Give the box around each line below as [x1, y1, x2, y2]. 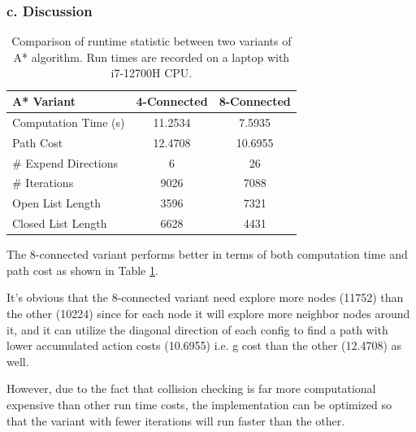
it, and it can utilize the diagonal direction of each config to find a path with [6, 321, 388, 338]
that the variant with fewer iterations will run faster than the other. [6, 412, 345, 429]
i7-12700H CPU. [110, 64, 193, 81]
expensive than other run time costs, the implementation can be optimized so [6, 395, 392, 412]
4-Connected [136, 93, 208, 109]
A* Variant [12, 93, 76, 109]
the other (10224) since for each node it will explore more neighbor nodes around [6, 304, 410, 321]
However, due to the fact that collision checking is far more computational [6, 380, 376, 397]
